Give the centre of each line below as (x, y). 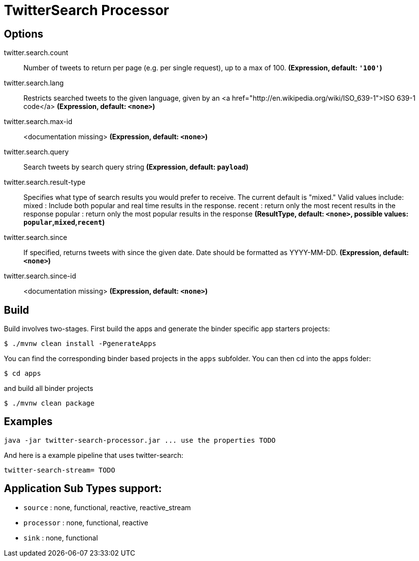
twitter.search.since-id (40, 276)
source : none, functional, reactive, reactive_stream (107, 507)
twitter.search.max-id (38, 122)
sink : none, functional (61, 538)
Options (24, 34)
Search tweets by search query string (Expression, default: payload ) (136, 167)
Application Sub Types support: (83, 489)
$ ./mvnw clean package (49, 403)
